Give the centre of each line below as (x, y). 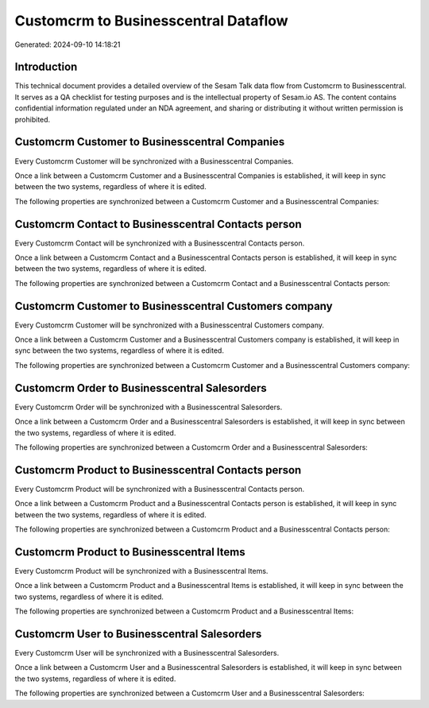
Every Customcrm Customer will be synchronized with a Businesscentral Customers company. (170, 325)
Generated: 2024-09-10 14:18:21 (68, 44)
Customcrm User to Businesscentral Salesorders (138, 634)
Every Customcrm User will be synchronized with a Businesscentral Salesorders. (147, 653)
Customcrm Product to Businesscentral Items (130, 552)
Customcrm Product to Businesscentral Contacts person (158, 470)
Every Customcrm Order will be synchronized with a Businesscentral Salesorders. (149, 407)
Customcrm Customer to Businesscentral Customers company (174, 306)
